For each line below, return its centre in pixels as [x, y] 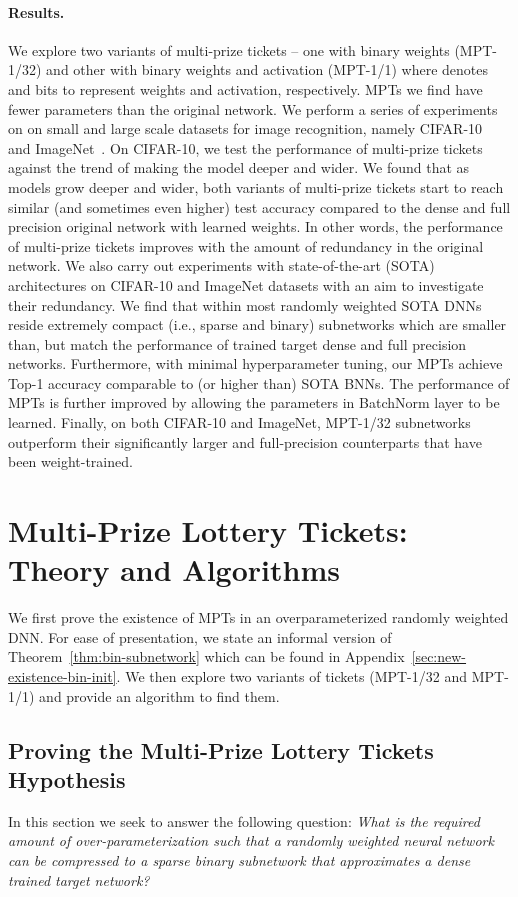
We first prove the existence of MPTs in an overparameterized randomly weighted [258, 617]
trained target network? [79, 879]
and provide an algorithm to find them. [159, 695]
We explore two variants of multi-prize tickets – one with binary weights [229, 49]
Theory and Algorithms [174, 569]
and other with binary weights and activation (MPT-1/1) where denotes [267, 69]
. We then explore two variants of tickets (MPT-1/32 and [291, 675]
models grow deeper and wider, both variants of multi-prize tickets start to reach [256, 186]
